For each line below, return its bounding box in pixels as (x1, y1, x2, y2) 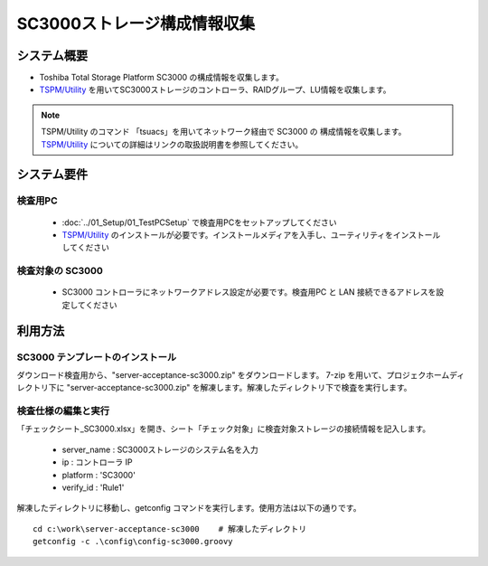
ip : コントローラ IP (61, 457, 133, 467)
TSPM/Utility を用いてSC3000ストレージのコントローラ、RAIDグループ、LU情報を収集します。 (39, 84, 392, 95)
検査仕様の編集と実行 (16, 405, 110, 418)
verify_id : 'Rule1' (61, 482, 125, 493)
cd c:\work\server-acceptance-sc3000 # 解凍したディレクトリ (33, 524, 307, 533)
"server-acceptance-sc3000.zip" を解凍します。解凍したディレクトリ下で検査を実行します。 (66, 382, 412, 393)
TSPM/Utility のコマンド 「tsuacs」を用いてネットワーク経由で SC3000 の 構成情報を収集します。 (41, 127, 407, 137)
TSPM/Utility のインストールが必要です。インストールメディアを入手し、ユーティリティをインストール (61, 229, 441, 240)
